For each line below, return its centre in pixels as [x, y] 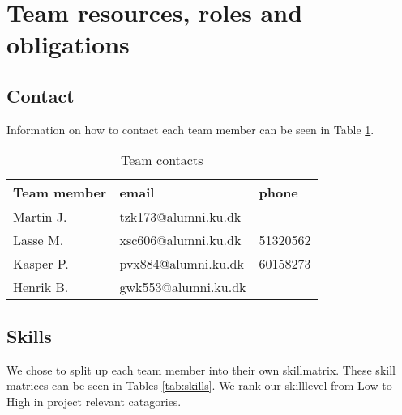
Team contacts [162, 160]
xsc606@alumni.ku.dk [180, 240]
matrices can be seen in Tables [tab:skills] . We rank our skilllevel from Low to [199, 385]
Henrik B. [41, 287]
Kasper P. [41, 264]
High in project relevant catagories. [94, 401]
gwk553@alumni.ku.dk [183, 287]
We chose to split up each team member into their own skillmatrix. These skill [201, 369]
